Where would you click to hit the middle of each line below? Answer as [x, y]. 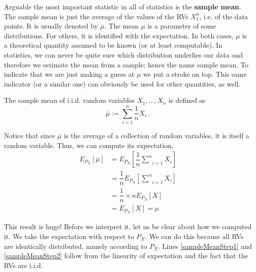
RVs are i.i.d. [23, 265]
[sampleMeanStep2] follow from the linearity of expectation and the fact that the [126, 256]
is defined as [187, 100]
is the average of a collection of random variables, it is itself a [157, 136]
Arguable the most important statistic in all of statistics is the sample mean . [123, 6]
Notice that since [30, 136]
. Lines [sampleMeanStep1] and [205, 246]
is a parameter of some [182, 26]
